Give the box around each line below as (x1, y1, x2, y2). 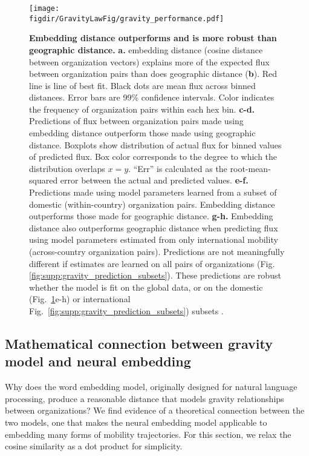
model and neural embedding (5, 352, 191, 371)
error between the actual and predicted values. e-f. (60, 174, 249, 187)
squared (29, 174, 58, 187)
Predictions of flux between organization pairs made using (29, 114, 244, 127)
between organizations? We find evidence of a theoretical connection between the (5, 404, 305, 417)
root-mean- (230, 162, 271, 174)
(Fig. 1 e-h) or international (29, 292, 131, 305)
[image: (29, 4, 60, 13)
